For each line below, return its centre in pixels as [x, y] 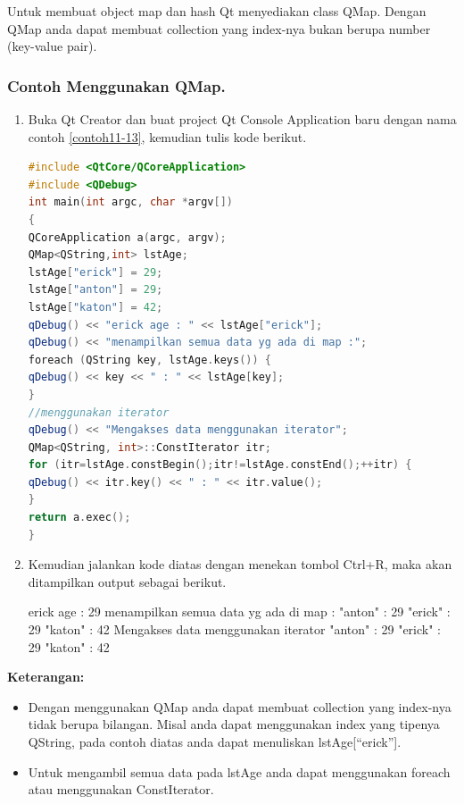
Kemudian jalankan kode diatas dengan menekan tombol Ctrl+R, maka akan [240, 564]
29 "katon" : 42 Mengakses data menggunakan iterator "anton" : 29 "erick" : [234, 629]
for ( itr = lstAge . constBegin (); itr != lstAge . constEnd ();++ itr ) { [220, 465]
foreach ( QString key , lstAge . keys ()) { [149, 360]
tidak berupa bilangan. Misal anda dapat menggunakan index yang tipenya [234, 724]
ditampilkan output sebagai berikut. [127, 581]
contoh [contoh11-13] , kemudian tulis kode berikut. [167, 136]
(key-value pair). [52, 46]
